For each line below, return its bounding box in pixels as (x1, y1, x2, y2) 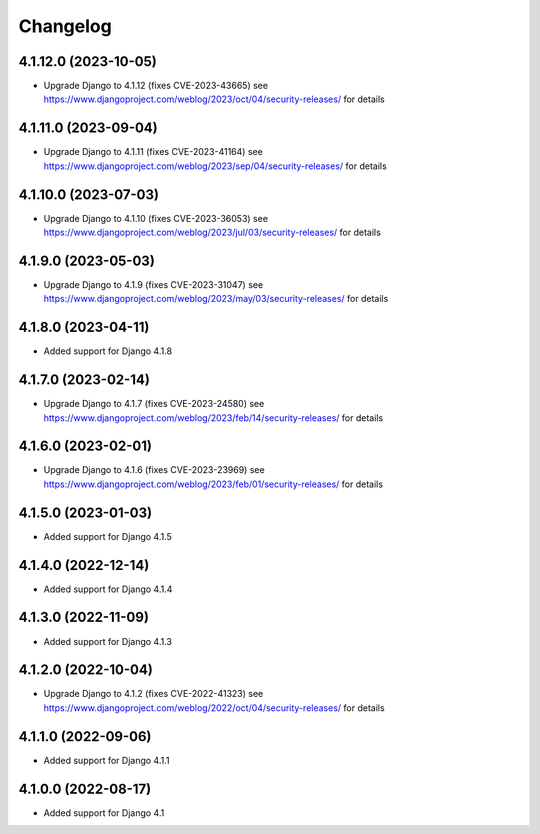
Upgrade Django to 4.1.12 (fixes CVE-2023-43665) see (43, 80, 269, 92)
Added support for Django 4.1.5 (43, 530, 172, 542)
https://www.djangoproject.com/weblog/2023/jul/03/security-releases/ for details (43, 226, 382, 239)
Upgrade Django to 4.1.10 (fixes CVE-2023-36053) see (43, 212, 269, 224)
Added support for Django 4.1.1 (43, 754, 170, 766)
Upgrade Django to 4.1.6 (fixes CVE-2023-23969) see (43, 464, 265, 476)
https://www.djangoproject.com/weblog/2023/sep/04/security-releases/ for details (43, 160, 387, 172)
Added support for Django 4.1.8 (43, 345, 173, 357)
